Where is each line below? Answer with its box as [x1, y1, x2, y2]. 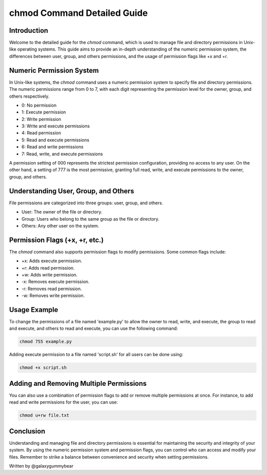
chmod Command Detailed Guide [9, 7, 148, 18]
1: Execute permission [21, 109, 66, 115]
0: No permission [21, 102, 57, 108]
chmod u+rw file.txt [19, 413, 69, 418]
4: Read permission [21, 130, 61, 136]
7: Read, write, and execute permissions [21, 151, 103, 157]
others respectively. [9, 93, 49, 99]
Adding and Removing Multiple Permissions [9, 379, 147, 388]
